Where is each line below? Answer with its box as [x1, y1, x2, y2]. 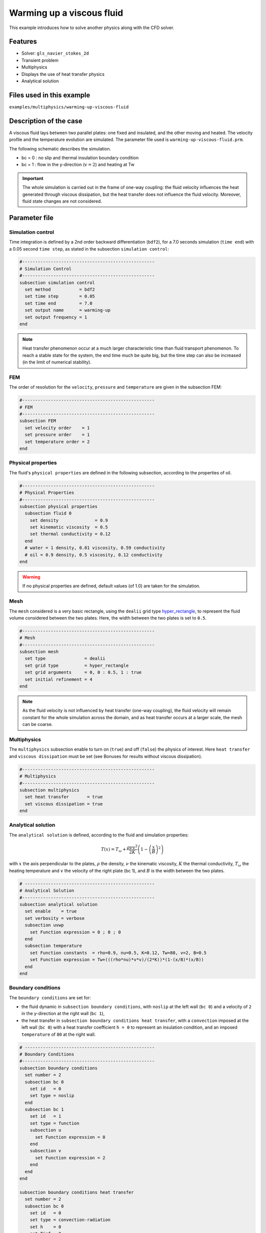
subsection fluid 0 [25, 510, 72, 516]
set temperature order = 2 [25, 439, 90, 444]
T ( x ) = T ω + [101, 846, 127, 853]
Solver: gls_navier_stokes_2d [21, 50, 89, 56]
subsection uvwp [25, 922, 64, 928]
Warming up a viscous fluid [9, 7, 123, 18]
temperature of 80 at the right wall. [21, 1031, 96, 1037]
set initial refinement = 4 [25, 676, 93, 682]
